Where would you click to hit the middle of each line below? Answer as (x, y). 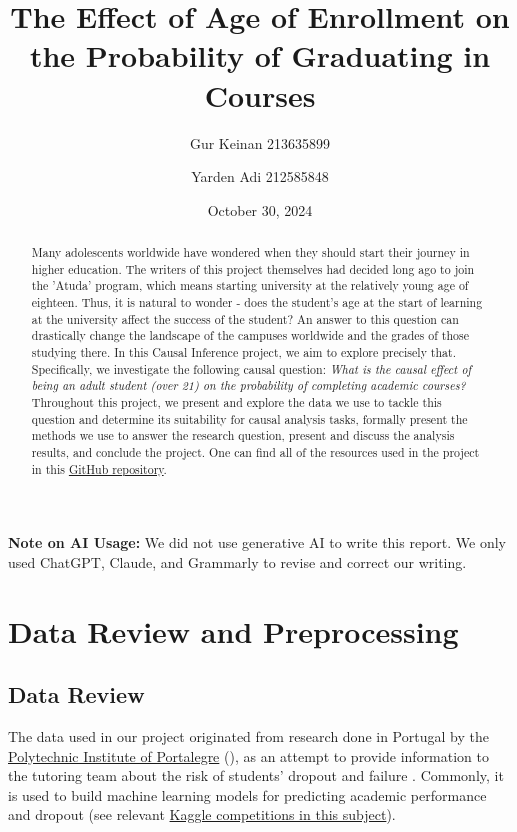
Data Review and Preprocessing (233, 630)
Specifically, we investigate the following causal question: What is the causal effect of (251, 368)
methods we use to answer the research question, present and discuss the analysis (243, 435)
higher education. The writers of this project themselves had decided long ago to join (253, 268)
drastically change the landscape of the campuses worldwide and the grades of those (250, 335)
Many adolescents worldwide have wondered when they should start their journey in (250, 252)
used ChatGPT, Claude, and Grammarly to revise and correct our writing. (237, 561)
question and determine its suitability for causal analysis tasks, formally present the (249, 418)
